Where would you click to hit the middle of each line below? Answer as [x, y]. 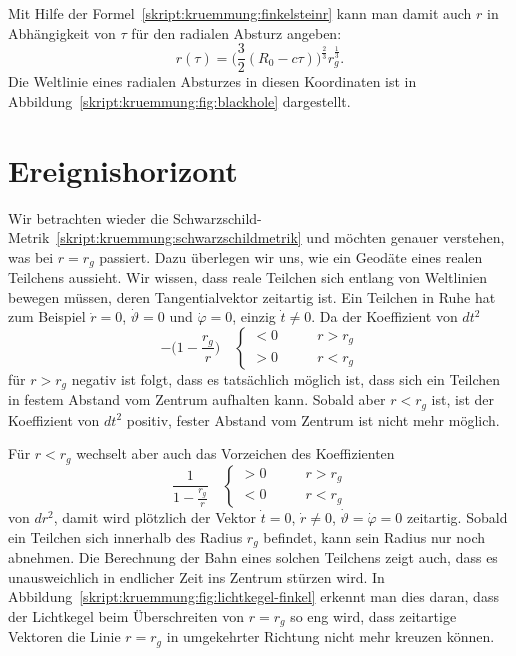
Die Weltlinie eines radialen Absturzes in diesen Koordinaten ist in [212, 81]
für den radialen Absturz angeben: [236, 32]
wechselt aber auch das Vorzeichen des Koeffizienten [235, 453]
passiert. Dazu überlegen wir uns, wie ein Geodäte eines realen [291, 256]
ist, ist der [463, 399]
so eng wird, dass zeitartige [373, 615]
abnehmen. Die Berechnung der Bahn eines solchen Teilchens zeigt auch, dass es [253, 556]
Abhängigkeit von [62, 32]
